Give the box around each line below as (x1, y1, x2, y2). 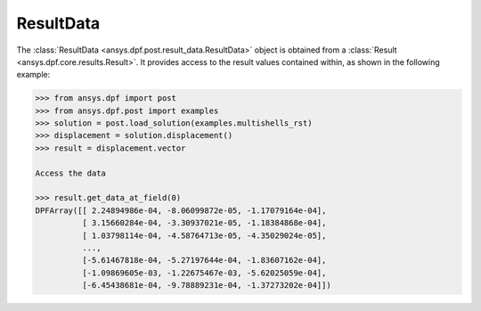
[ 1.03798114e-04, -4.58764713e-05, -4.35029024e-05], (81, 230, 327, 241)
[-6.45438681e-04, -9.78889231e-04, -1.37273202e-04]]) (81, 281, 331, 291)
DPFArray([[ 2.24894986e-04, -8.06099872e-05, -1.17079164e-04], (35, 205, 327, 216)
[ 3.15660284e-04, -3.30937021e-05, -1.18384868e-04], (81, 218, 327, 228)
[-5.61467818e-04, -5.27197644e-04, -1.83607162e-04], (81, 255, 327, 266)
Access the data (35, 168, 107, 178)
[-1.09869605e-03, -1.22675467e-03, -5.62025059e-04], (81, 267, 327, 278)
